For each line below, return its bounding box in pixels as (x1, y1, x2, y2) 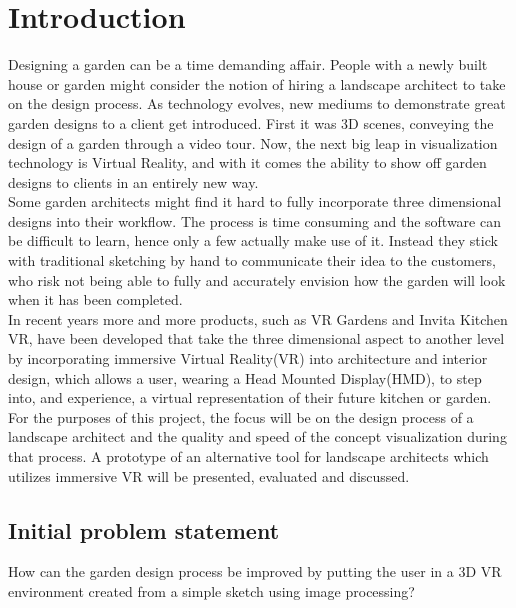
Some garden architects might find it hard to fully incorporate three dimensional (8, 191, 502, 212)
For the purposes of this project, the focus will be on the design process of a (8, 406, 474, 427)
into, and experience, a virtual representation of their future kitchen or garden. (8, 387, 492, 408)
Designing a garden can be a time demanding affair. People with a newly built (8, 54, 488, 75)
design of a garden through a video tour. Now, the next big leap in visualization (8, 132, 498, 153)
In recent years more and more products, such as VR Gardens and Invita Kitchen (8, 308, 508, 329)
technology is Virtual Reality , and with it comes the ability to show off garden (8, 152, 487, 173)
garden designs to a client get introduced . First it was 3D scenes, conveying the (8, 112, 494, 133)
